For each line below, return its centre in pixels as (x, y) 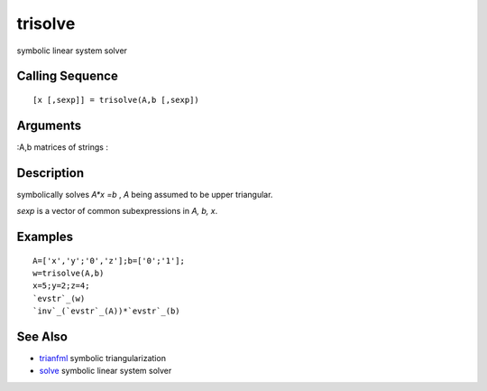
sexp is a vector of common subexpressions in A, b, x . (117, 211)
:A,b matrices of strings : (62, 147)
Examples (45, 236)
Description (51, 173)
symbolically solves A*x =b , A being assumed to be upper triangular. (145, 194)
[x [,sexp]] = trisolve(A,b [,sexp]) (116, 100)
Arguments (49, 125)
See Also (42, 336)
